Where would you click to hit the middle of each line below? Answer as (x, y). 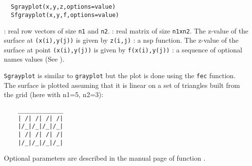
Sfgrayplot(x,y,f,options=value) (65, 15)
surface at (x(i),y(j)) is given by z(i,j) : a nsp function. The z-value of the (121, 40)
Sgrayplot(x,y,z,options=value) (63, 7)
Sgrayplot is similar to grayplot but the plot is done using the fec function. (120, 75)
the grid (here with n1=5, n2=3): (54, 94)
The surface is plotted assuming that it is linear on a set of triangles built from (122, 85)
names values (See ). (34, 59)
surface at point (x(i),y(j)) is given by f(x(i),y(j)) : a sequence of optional (123, 49)
